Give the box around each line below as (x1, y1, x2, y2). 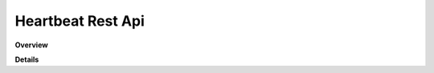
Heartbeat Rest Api (14, 12, 145, 30)
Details (14, 55, 39, 64)
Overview (14, 40, 48, 50)
